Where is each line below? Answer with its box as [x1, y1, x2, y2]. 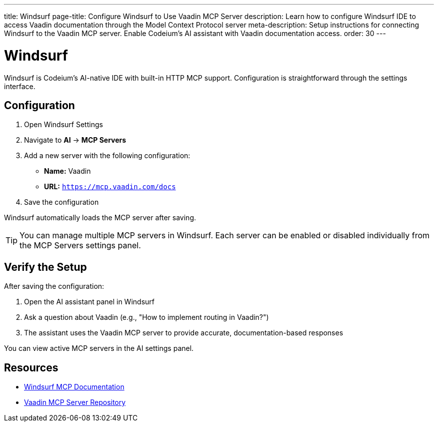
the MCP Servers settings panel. [19, 240, 141, 251]
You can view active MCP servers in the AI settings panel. [4, 344, 194, 353]
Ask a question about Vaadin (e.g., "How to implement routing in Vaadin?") [24, 313, 269, 322]
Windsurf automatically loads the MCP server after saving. [4, 213, 196, 222]
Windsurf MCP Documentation [24, 382, 124, 391]
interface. [4, 82, 35, 91]
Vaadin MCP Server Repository [24, 398, 126, 407]
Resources [4, 361, 58, 374]
